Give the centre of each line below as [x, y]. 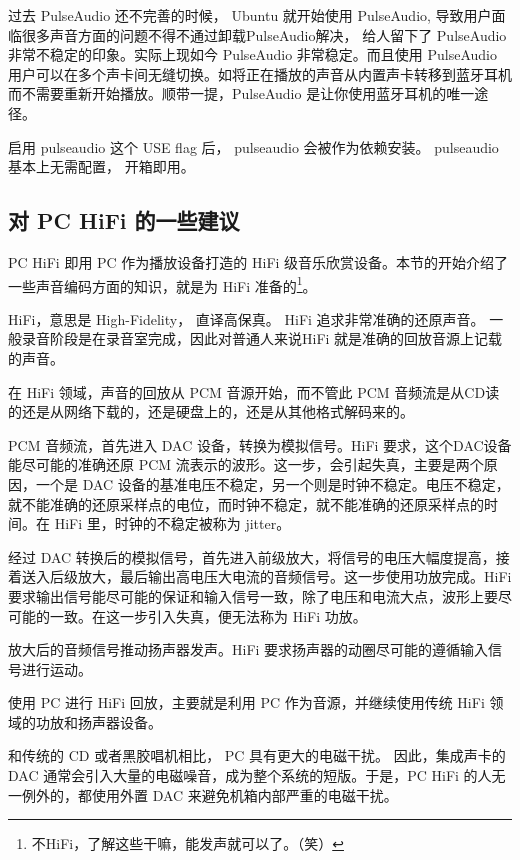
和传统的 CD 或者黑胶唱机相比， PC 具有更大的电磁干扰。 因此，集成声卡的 [257, 755]
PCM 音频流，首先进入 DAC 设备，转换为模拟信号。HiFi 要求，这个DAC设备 [260, 444]
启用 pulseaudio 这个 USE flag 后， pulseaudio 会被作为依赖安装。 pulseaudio [253, 146]
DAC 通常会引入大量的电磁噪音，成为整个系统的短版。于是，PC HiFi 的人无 [257, 775]
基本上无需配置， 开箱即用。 [101, 166]
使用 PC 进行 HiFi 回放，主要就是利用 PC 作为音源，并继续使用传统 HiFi [246, 702]
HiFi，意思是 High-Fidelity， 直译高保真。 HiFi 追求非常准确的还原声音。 [246, 318]
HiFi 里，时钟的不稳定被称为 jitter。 [172, 523]
